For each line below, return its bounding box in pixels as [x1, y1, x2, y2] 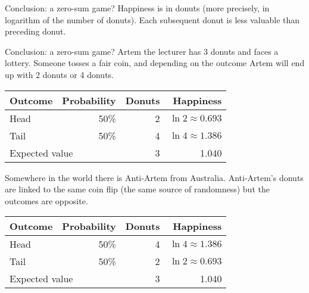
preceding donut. [5, 25, 66, 38]
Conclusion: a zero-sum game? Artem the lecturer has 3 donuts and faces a [5, 45, 279, 57]
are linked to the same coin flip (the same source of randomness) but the [5, 183, 270, 195]
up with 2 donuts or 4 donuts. [5, 68, 114, 80]
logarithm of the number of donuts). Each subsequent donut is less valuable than [5, 13, 300, 26]
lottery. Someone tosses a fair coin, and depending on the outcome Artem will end [5, 57, 305, 69]
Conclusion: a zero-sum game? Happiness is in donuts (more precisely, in [5, 2, 270, 14]
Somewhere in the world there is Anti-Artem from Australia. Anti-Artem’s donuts [5, 171, 304, 183]
